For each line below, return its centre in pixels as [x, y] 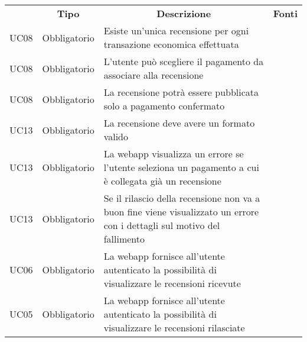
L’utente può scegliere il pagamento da [184, 61]
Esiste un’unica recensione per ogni [176, 30]
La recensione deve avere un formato [179, 123]
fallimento [124, 239]
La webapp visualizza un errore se [174, 154]
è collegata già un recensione [162, 181]
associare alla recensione [153, 75]
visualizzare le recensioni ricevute [172, 283]
